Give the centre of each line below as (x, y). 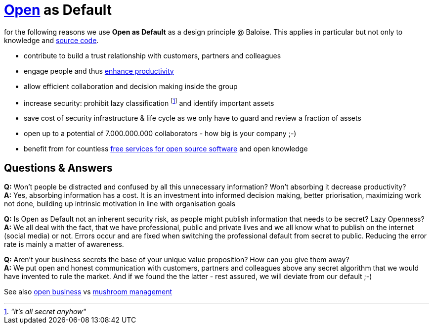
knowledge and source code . (51, 40)
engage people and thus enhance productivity (99, 71)
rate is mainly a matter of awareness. (64, 244)
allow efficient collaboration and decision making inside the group (131, 86)
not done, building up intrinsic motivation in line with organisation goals (120, 204)
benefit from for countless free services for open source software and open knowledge (166, 149)
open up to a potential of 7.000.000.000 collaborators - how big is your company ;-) (160, 134)
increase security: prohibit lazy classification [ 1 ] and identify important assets (149, 102)
